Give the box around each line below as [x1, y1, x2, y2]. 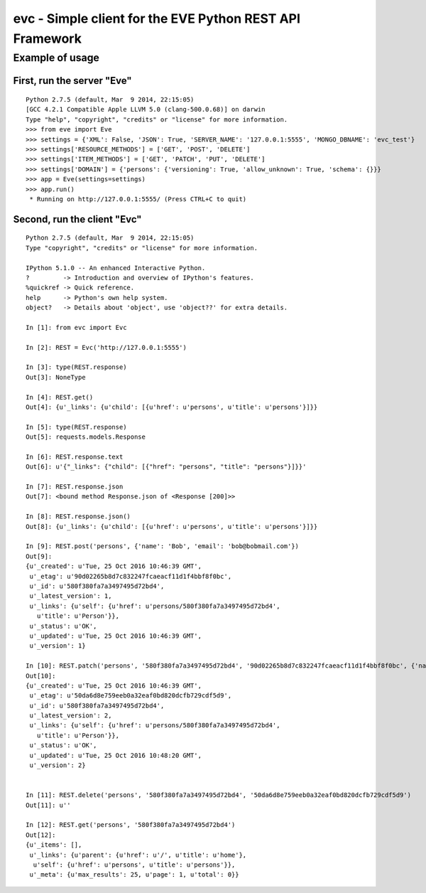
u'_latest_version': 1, [29, 592, 112, 600]
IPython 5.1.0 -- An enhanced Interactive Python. [26, 264, 206, 272]
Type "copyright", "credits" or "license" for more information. [26, 244, 258, 252]
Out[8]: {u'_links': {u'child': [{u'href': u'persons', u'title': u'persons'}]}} [26, 523, 318, 530]
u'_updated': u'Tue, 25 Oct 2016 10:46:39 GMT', [29, 631, 202, 640]
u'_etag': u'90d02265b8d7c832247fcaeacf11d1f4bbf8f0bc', [29, 572, 232, 580]
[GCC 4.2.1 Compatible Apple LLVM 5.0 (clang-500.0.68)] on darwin [26, 105, 266, 114]
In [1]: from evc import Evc [26, 323, 127, 331]
